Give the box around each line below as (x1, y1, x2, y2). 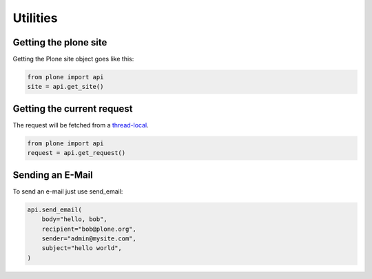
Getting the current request (12, 103, 133, 114)
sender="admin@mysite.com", (41, 234, 137, 242)
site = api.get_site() (27, 83, 104, 91)
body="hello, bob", (41, 216, 108, 223)
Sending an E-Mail (12, 169, 93, 180)
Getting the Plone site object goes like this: (12, 55, 134, 63)
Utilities (12, 10, 58, 25)
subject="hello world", (41, 245, 122, 252)
